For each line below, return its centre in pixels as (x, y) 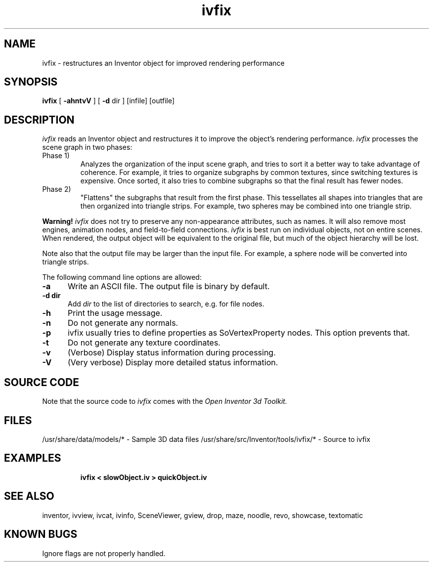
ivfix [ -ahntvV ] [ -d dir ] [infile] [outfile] (108, 101)
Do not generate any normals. (123, 323)
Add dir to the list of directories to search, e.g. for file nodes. (166, 304)
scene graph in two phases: (87, 147)
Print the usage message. (115, 313)
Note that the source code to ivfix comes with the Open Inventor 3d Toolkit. (165, 401)
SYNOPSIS (31, 82)
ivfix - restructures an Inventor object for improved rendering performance (163, 63)
